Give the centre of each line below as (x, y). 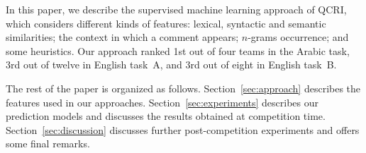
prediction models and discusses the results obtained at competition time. (166, 116)
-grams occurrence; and (298, 37)
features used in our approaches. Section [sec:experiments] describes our (162, 102)
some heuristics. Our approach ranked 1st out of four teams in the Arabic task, (178, 50)
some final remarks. (48, 143)
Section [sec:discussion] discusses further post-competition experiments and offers (183, 129)
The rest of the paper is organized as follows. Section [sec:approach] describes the (183, 88)
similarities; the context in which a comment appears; (122, 37)
